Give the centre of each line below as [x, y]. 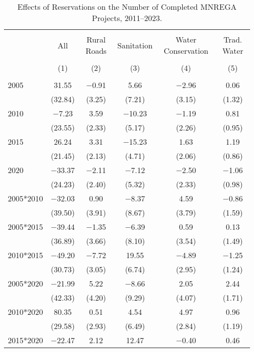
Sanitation [135, 45]
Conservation [186, 51]
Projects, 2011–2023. [127, 18]
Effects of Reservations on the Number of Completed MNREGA [127, 7]
